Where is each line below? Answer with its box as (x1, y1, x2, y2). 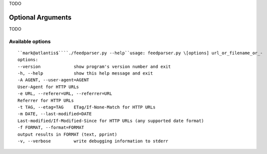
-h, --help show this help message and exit (17, 71, 153, 76)
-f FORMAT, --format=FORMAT (17, 125, 84, 130)
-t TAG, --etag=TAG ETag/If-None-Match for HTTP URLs (17, 104, 156, 110)
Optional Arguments (9, 13, 72, 21)
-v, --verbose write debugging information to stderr (17, 138, 169, 144)
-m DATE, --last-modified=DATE (17, 111, 92, 117)
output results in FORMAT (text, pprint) (17, 131, 117, 137)
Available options (9, 38, 51, 45)
